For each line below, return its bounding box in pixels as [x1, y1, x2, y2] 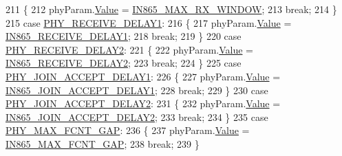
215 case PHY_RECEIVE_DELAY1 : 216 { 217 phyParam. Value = [6, 15, 292, 30]
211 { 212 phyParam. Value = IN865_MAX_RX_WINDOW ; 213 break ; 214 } [6, 2, 337, 16]
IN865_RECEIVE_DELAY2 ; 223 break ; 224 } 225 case [6, 56, 242, 70]
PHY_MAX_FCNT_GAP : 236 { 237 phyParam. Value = [6, 123, 250, 137]
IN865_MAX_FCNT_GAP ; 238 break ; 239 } [6, 136, 200, 151]
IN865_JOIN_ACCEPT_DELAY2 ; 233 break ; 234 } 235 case [6, 109, 268, 124]
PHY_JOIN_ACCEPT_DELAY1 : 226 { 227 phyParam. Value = [6, 69, 281, 83]
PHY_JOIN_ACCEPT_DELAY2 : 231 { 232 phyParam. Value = [6, 96, 281, 111]
